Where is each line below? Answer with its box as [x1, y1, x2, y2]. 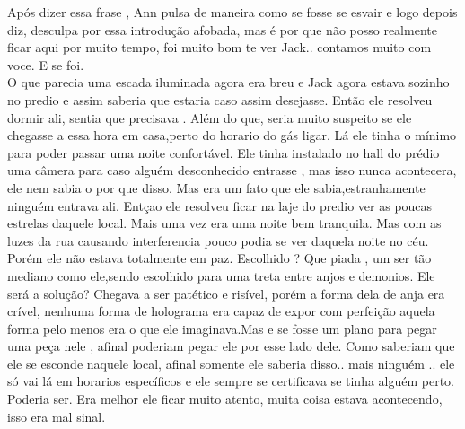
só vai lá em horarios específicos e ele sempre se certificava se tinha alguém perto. [7, 372, 455, 390]
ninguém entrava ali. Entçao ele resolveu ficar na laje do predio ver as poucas [7, 196, 433, 214]
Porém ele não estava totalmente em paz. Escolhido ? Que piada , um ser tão [7, 249, 432, 267]
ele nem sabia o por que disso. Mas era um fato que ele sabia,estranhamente [7, 178, 426, 197]
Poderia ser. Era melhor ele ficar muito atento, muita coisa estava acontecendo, [7, 390, 443, 408]
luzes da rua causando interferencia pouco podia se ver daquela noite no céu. [7, 231, 429, 250]
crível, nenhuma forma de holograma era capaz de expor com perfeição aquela [7, 302, 435, 320]
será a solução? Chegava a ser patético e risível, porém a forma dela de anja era [7, 284, 445, 302]
